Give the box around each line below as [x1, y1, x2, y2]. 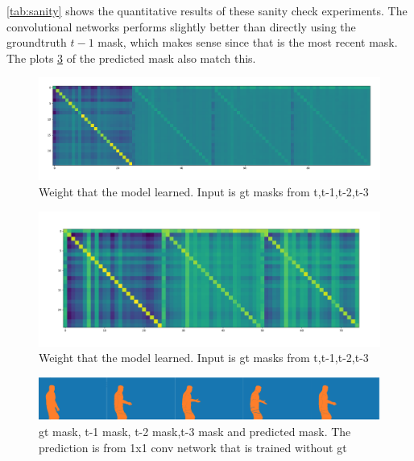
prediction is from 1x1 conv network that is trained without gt [39, 438, 347, 455]
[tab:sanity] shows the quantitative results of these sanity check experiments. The [6, 2, 408, 19]
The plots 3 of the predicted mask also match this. [6, 49, 256, 66]
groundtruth [6, 34, 67, 51]
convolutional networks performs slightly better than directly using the [6, 18, 356, 35]
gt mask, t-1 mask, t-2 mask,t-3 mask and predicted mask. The [39, 422, 351, 439]
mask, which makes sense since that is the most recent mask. [97, 34, 398, 51]
